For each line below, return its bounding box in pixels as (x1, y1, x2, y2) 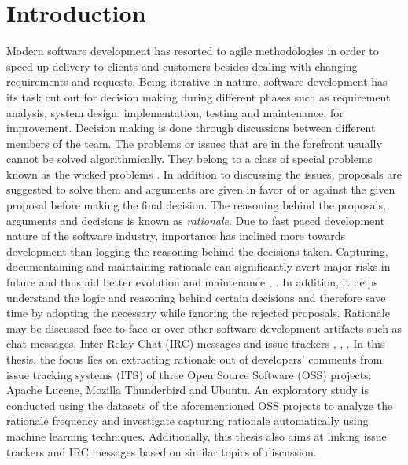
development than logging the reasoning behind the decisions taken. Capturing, (6, 242, 388, 259)
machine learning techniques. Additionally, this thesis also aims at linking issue (6, 427, 387, 444)
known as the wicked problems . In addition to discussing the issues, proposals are (6, 165, 402, 182)
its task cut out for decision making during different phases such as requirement (6, 88, 391, 105)
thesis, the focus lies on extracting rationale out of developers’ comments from (6, 351, 383, 367)
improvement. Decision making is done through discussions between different (6, 120, 376, 136)
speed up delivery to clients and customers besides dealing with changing (6, 57, 358, 74)
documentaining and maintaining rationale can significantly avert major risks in (6, 258, 391, 275)
